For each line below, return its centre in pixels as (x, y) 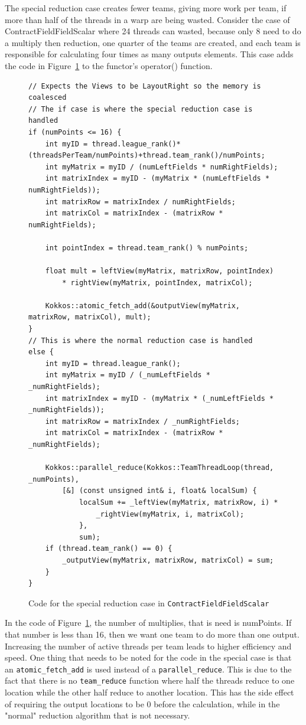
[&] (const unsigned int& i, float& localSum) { (159, 491)
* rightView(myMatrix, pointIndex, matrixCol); (157, 283)
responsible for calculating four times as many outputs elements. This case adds (149, 54)
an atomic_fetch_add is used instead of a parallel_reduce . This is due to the (148, 669)
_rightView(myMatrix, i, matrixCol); (170, 514)
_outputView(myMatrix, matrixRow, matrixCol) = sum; (168, 560)
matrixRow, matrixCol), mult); (90, 317)
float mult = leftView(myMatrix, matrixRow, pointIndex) (159, 271)
